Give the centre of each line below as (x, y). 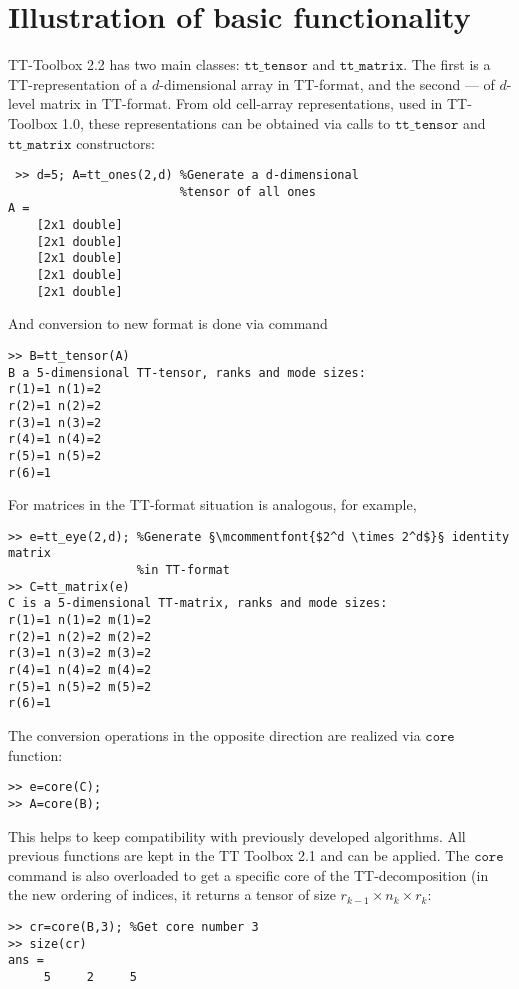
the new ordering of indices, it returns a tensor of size (172, 894)
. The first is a (447, 64)
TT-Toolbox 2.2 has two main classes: (124, 64)
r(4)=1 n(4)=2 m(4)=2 (80, 670)
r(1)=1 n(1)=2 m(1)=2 (80, 620)
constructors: (115, 142)
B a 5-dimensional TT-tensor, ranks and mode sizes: (187, 372)
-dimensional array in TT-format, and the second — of (327, 83)
